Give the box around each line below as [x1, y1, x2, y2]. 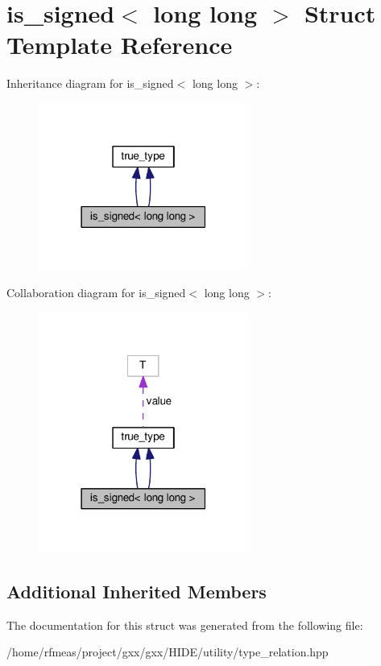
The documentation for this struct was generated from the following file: [6, 616, 363, 633]
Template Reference [6, 28, 233, 61]
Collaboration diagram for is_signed [6, 284, 186, 301]
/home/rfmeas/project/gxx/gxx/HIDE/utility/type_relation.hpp [6, 643, 329, 660]
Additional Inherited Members [6, 578, 267, 603]
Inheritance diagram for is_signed [6, 75, 174, 92]
